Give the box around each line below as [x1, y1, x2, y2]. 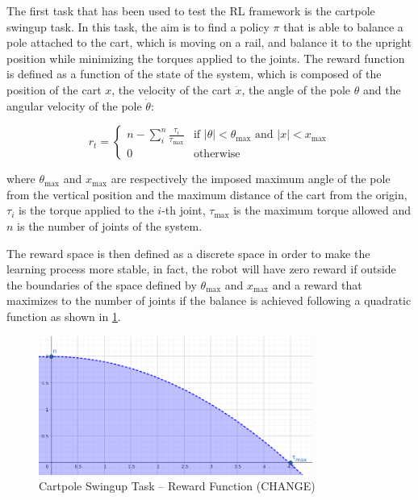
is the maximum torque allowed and [233, 202, 411, 219]
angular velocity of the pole [6, 97, 142, 114]
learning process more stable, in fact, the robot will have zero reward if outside [6, 260, 396, 277]
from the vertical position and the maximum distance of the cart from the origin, [6, 185, 408, 202]
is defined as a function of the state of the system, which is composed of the [6, 65, 382, 82]
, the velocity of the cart [111, 81, 232, 98]
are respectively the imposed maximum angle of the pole [111, 170, 391, 187]
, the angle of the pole [241, 81, 351, 98]
